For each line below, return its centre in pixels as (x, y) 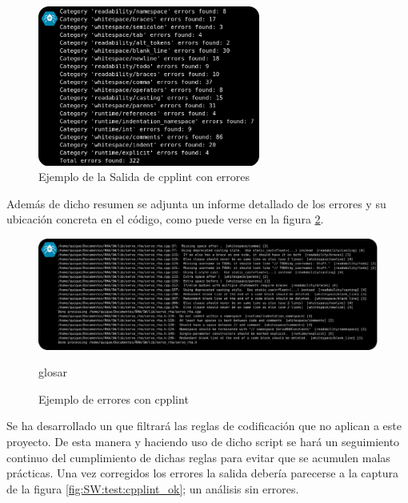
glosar (53, 372)
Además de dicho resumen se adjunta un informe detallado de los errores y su (196, 203)
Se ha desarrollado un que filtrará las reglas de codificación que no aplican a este (204, 426)
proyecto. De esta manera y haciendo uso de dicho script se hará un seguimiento (203, 442)
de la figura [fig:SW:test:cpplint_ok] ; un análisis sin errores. (153, 488)
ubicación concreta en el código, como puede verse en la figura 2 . (165, 219)
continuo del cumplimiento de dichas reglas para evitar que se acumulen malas (198, 457)
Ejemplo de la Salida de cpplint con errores (144, 177)
